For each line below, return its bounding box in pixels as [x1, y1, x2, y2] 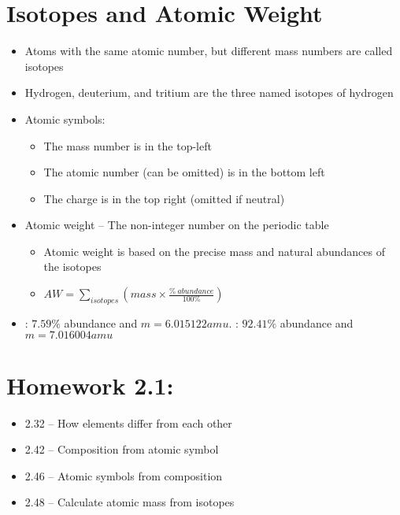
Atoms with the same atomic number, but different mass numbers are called [24, 43, 393, 59]
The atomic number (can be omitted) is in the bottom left [43, 164, 325, 180]
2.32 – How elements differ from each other [24, 414, 232, 431]
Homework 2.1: [6, 369, 174, 401]
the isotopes [43, 258, 102, 275]
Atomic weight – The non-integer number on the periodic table [24, 217, 329, 233]
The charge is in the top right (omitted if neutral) [43, 190, 285, 206]
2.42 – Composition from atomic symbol [24, 441, 219, 458]
